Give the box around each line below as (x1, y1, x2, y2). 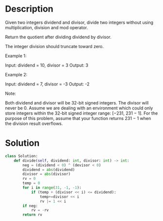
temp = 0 (22, 181, 40, 186)
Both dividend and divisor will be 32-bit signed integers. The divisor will (5, 100, 149, 105)
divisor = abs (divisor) (22, 171, 71, 177)
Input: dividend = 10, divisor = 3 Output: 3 (5, 62, 89, 68)
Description (5, 3, 54, 15)
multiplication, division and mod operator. (5, 24, 89, 30)
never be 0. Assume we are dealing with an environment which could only (5, 105, 153, 111)
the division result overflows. (5, 120, 63, 126)
